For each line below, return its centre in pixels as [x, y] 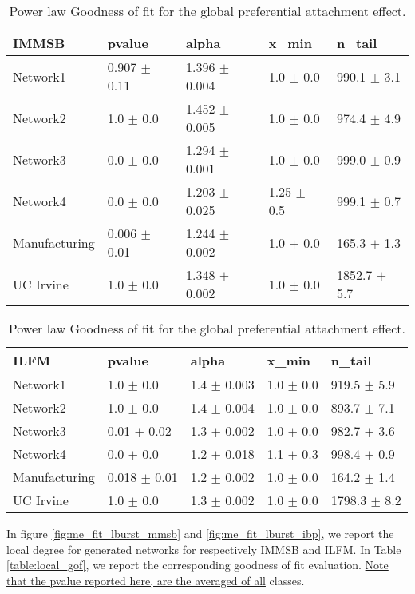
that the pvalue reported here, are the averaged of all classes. [156, 580]
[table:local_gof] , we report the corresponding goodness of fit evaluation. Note [198, 565]
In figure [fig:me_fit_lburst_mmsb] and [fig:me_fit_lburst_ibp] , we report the [200, 533]
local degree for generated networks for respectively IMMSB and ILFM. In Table [204, 549]
